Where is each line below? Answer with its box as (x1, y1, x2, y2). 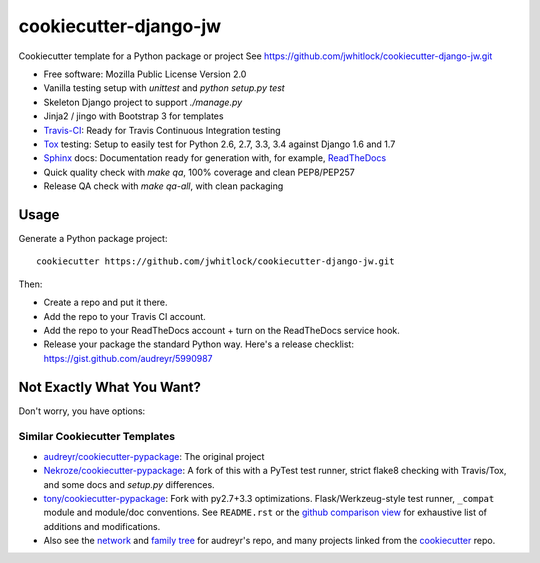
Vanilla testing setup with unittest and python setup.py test (43, 82, 285, 94)
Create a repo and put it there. (43, 296, 169, 309)
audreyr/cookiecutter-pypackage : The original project (43, 450, 265, 462)
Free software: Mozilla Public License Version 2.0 (43, 68, 247, 80)
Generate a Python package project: (18, 232, 168, 244)
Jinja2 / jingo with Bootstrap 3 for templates (43, 110, 224, 122)
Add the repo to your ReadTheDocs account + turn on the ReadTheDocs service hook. (43, 324, 400, 336)
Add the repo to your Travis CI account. (43, 310, 207, 322)
